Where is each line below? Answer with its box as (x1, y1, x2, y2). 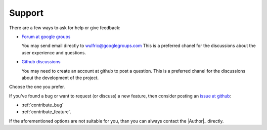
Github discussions (21, 59, 61, 65)
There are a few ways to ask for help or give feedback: (9, 25, 121, 31)
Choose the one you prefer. (9, 84, 65, 90)
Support (9, 7, 44, 18)
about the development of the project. (21, 75, 99, 81)
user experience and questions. (21, 49, 86, 55)
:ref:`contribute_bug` (21, 102, 64, 108)
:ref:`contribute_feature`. (21, 109, 72, 115)
